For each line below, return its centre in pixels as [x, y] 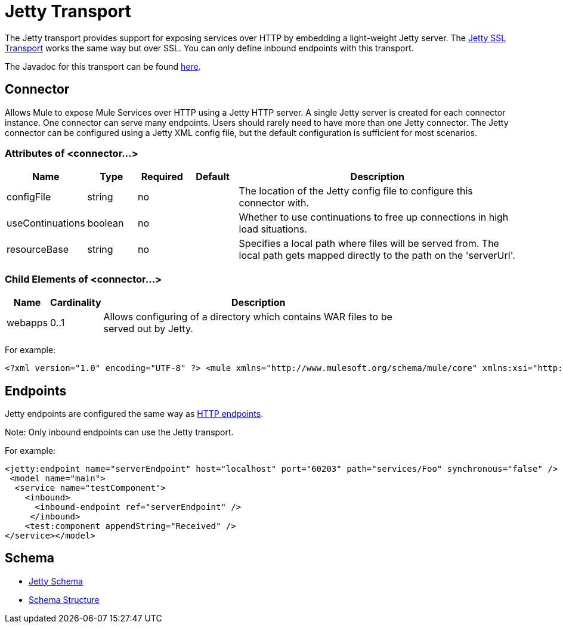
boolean [106, 223]
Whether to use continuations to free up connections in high [374, 217]
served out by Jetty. [148, 329]
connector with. [274, 203]
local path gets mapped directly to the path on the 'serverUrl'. [377, 256]
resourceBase [38, 250]
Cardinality [76, 303]
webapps [27, 323]
